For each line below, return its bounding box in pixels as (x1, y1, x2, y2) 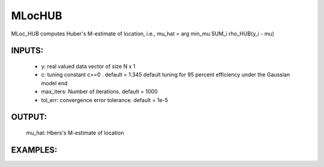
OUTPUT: (11, 112, 47, 123)
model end (41, 79, 68, 87)
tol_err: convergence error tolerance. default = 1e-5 (41, 96, 168, 103)
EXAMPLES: (11, 145, 58, 155)
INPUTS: (11, 46, 44, 56)
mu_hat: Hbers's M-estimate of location (26, 129, 124, 136)
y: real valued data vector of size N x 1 (41, 62, 136, 70)
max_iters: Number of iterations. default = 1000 (41, 88, 158, 96)
